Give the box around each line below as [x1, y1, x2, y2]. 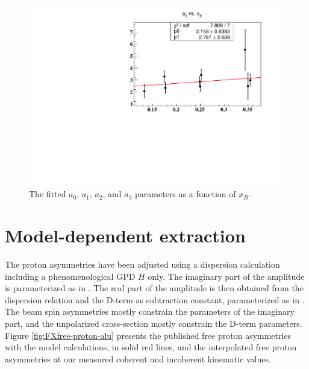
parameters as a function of [135, 188, 236, 200]
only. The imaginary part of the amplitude [148, 270, 305, 282]
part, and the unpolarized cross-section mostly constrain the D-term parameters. [5, 317, 302, 329]
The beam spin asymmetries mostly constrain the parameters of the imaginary [5, 305, 295, 318]
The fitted [29, 188, 66, 200]
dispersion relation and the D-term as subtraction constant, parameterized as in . [5, 293, 305, 306]
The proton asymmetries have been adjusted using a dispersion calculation [5, 257, 280, 270]
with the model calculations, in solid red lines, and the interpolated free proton [5, 341, 297, 353]
